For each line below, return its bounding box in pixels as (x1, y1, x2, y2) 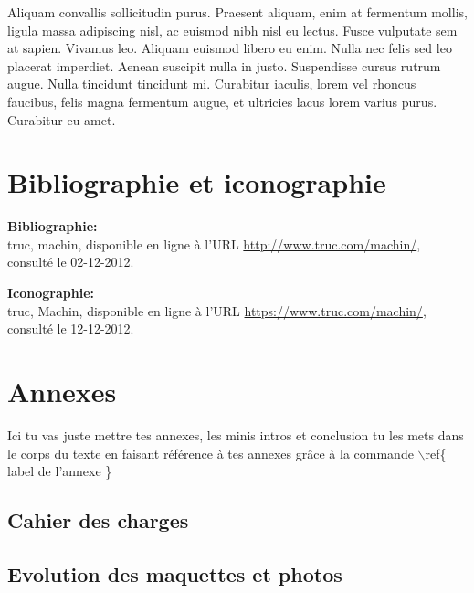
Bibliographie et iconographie (7, 164, 386, 201)
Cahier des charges (7, 506, 189, 535)
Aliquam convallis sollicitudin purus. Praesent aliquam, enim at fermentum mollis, (7, 3, 468, 21)
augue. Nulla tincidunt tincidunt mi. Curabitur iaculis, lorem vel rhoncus (7, 74, 416, 93)
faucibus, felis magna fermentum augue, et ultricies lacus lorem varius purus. (7, 91, 437, 111)
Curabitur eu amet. (7, 110, 116, 129)
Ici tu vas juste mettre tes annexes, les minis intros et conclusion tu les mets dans (7, 425, 464, 444)
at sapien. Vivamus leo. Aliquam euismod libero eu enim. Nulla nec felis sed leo (7, 38, 452, 58)
